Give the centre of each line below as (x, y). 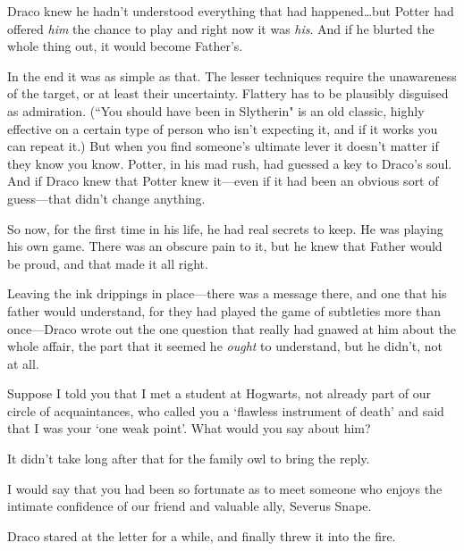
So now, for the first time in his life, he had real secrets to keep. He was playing (225, 228)
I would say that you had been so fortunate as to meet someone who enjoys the (225, 488)
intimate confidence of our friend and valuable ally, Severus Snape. (190, 506)
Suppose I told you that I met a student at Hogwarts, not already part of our (219, 393)
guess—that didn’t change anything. (106, 198)
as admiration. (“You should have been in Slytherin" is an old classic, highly (216, 110)
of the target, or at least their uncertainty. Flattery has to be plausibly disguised (228, 93)
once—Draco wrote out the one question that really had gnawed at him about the (232, 328)
